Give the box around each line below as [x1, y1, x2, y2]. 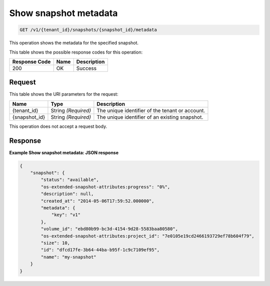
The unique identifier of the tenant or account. [96, 107, 205, 114]
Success [76, 65, 97, 72]
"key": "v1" [51, 212, 81, 218]
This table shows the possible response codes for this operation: [9, 49, 143, 55]
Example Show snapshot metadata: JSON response [9, 149, 119, 155]
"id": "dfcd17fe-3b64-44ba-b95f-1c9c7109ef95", [40, 247, 160, 253]
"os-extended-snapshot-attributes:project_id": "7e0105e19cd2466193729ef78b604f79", [40, 233, 254, 239]
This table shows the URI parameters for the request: [9, 91, 118, 97]
